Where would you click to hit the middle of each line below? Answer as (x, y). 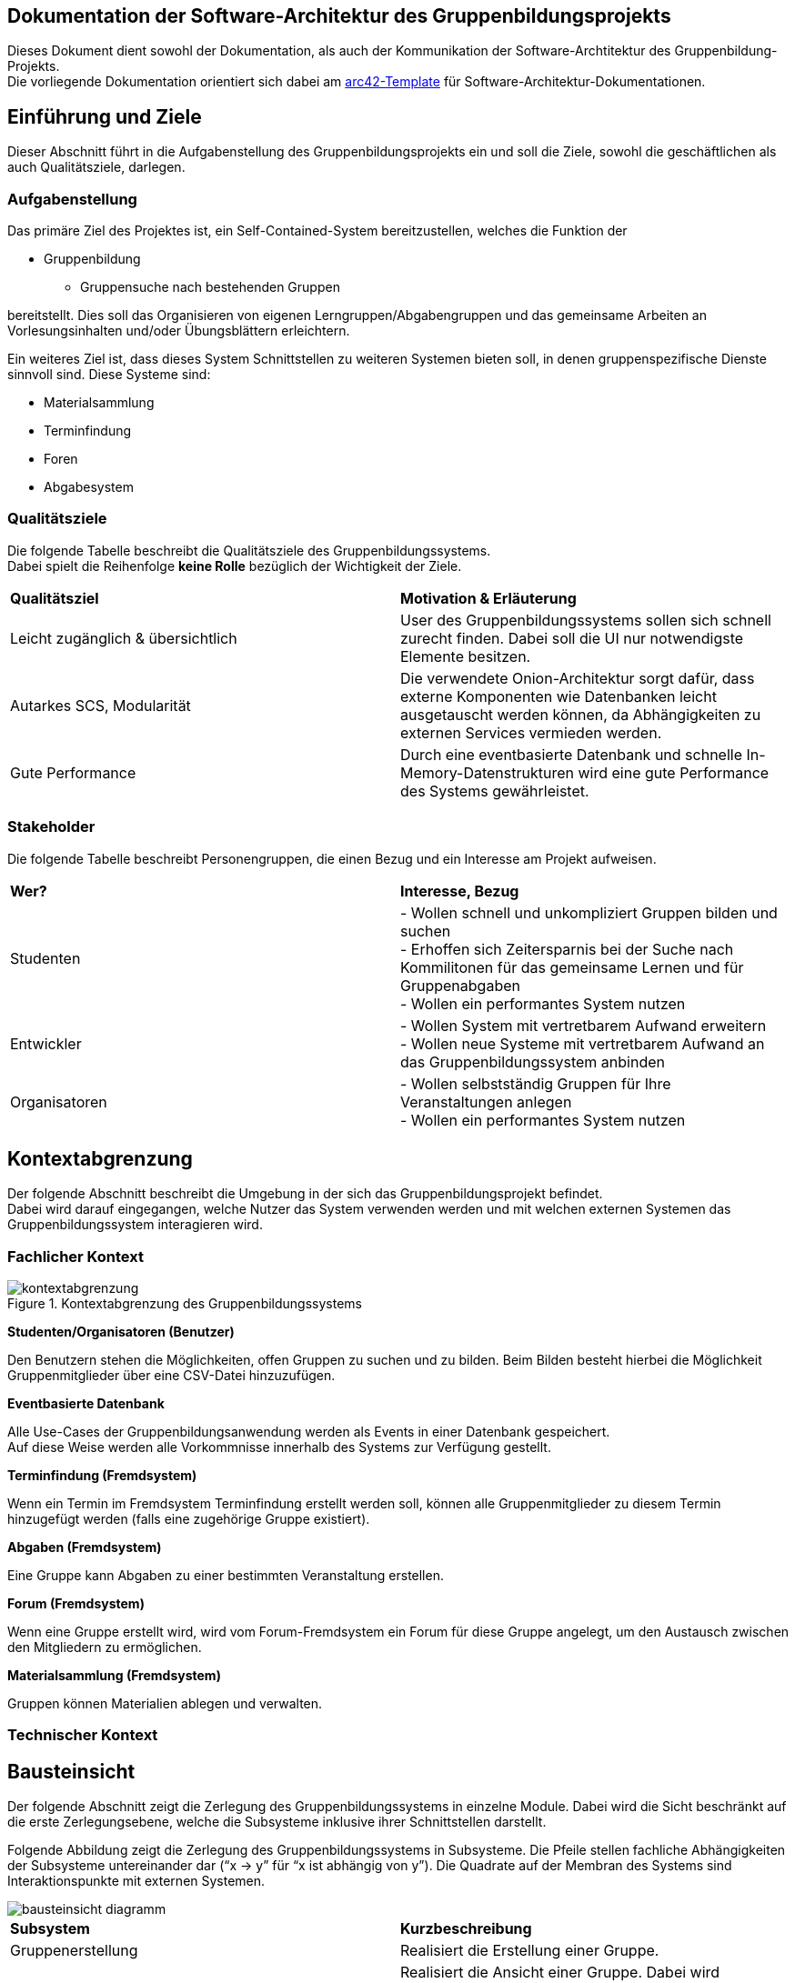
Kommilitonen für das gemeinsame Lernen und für (572, 967)
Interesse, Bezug (460, 891)
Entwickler (46, 1043)
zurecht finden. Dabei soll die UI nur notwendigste (572, 638)
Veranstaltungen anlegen (486, 1102)
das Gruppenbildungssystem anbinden (533, 1062)
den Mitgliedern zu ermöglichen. (105, 1647)
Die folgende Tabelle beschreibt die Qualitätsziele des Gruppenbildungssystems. (249, 550)
